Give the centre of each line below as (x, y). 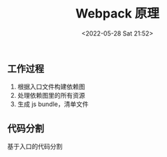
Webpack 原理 (117, 14)
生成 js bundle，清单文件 (53, 104)
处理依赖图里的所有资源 (51, 96)
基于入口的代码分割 (35, 147)
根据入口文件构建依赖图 (51, 87)
